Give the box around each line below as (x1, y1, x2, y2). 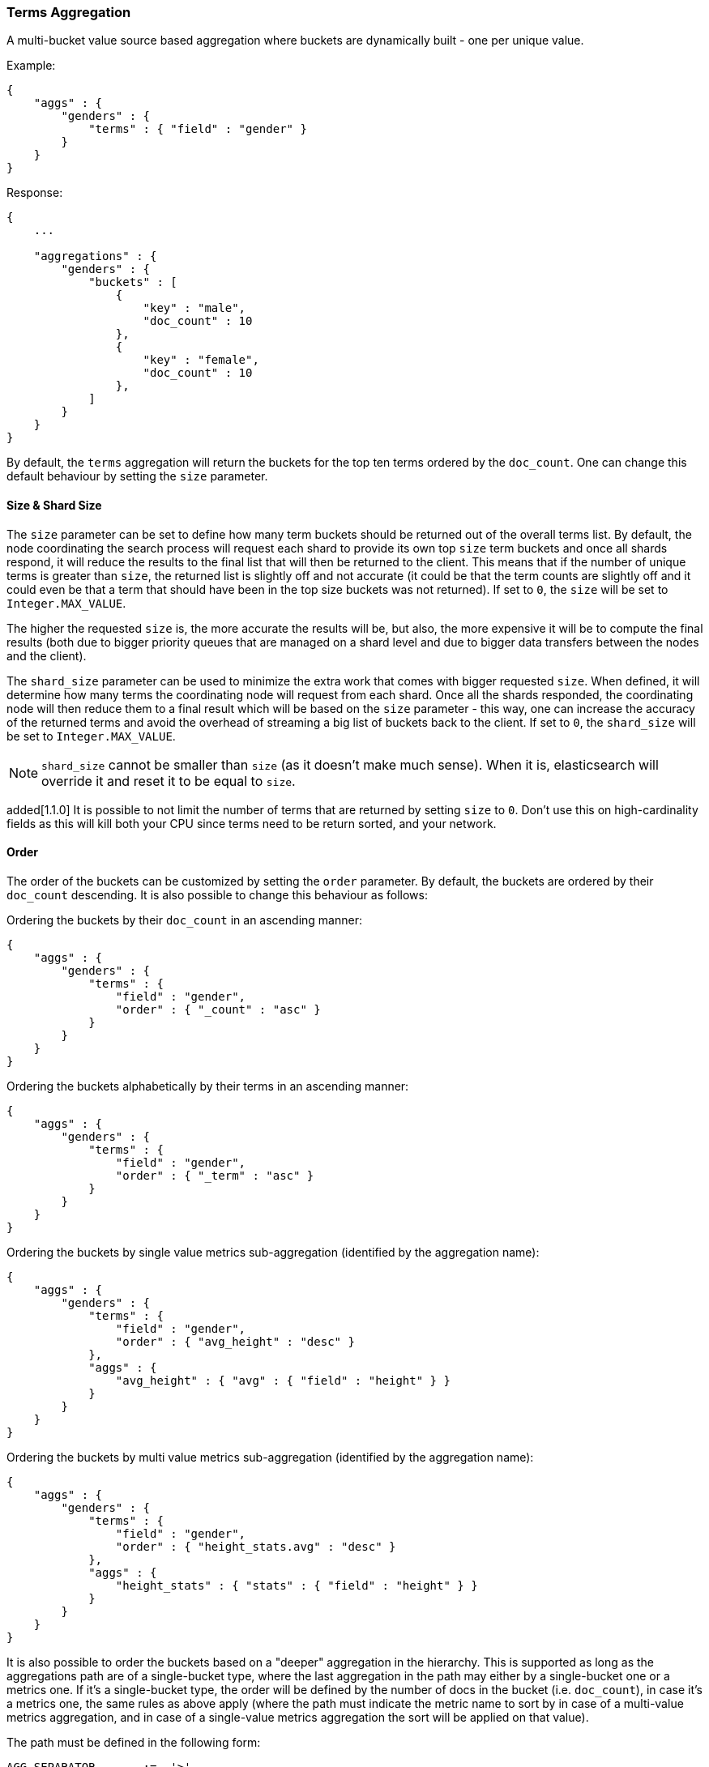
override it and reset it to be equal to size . (41, 772, 296, 789)
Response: (6, 186, 63, 200)
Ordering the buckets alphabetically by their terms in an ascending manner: (6, 1078, 409, 1093)
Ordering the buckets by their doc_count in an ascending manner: (6, 912, 362, 927)
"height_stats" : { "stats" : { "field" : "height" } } (115, 1578, 478, 1592)
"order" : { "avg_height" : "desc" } (115, 1334, 355, 1348)
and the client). (6, 648, 87, 663)
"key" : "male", (143, 301, 246, 315)
